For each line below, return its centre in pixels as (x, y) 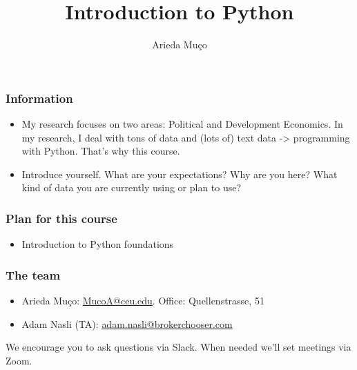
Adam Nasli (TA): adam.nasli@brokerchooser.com (127, 323)
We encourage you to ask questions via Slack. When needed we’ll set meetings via (178, 347)
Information (39, 98)
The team (33, 274)
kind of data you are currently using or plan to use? (132, 187)
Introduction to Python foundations (98, 244)
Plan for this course (61, 218)
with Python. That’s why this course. (101, 151)
